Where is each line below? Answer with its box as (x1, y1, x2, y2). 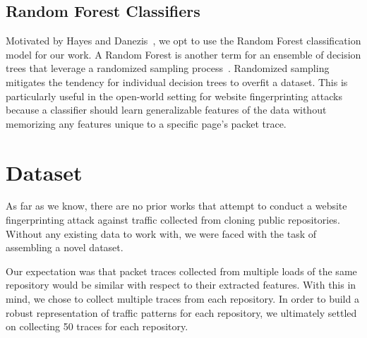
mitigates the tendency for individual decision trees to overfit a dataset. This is (6, 74, 348, 89)
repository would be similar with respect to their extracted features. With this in (6, 277, 356, 292)
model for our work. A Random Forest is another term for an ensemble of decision (6, 47, 361, 61)
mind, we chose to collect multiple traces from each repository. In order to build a (6, 291, 359, 306)
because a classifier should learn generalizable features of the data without (6, 102, 327, 117)
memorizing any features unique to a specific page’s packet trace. (6, 116, 287, 131)
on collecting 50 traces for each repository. (6, 319, 188, 334)
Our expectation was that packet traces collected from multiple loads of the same (6, 263, 357, 278)
